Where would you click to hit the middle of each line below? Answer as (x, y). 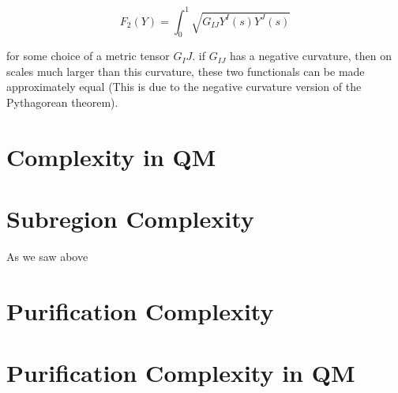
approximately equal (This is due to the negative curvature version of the (184, 87)
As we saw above (47, 257)
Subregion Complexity (130, 219)
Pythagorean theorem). (62, 102)
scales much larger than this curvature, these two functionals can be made (186, 71)
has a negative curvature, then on (310, 56)
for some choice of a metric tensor (88, 56)
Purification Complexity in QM (181, 373)
